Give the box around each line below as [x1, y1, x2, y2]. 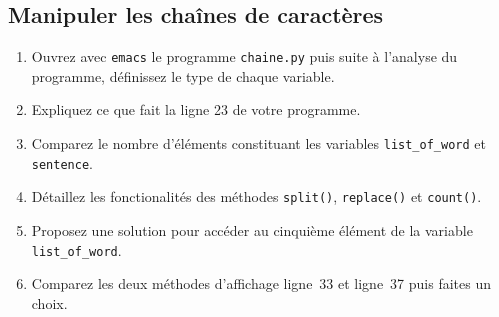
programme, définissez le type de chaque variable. [31, 65, 335, 86]
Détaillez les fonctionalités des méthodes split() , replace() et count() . [31, 186, 482, 207]
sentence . [31, 152, 93, 173]
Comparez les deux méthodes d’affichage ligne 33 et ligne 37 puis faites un [31, 273, 491, 294]
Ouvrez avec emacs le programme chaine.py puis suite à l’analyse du [31, 46, 458, 67]
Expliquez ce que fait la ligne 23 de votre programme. [31, 99, 361, 120]
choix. [31, 292, 68, 313]
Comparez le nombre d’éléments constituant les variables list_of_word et [31, 133, 486, 154]
